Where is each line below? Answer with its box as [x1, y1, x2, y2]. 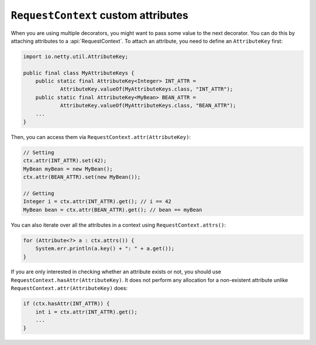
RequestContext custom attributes [11, 9, 188, 22]
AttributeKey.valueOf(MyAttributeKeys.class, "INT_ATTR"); [60, 86, 233, 93]
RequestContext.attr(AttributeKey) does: [11, 285, 128, 292]
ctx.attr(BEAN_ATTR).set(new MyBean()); [23, 174, 140, 180]
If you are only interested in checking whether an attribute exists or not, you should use [11, 269, 222, 276]
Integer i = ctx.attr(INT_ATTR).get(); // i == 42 [23, 198, 172, 205]
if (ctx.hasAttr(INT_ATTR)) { [23, 301, 110, 307]
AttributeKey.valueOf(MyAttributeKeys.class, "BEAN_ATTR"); [60, 102, 236, 109]
